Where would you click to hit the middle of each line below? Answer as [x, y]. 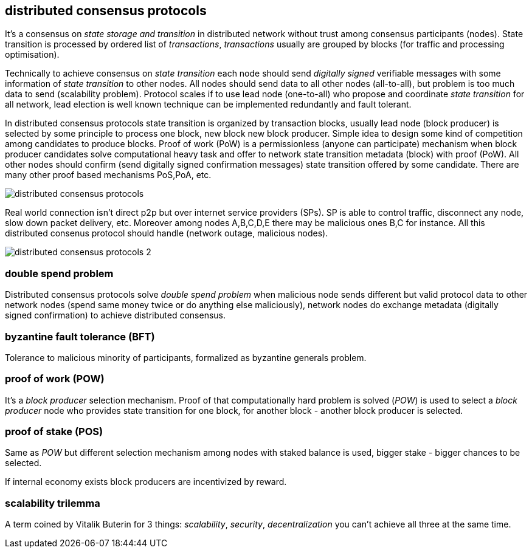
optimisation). [32, 55]
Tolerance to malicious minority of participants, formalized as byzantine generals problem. [186, 357]
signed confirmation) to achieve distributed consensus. [116, 315]
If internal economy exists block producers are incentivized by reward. [146, 482]
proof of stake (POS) [54, 432]
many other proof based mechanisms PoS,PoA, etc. [108, 175]
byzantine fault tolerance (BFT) [80, 336]
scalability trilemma [53, 503]
